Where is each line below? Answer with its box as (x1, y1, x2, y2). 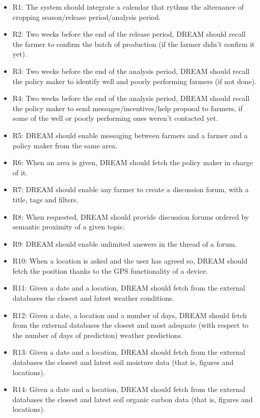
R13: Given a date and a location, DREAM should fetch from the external (12, 347, 245, 357)
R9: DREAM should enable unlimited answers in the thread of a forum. (12, 238, 237, 249)
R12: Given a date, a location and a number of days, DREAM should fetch (12, 309, 247, 320)
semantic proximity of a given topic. (12, 221, 125, 232)
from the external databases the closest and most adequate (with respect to (12, 320, 249, 330)
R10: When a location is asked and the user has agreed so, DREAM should (12, 255, 248, 266)
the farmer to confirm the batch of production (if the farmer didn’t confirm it (12, 38, 255, 49)
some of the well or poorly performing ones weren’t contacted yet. (12, 113, 218, 123)
